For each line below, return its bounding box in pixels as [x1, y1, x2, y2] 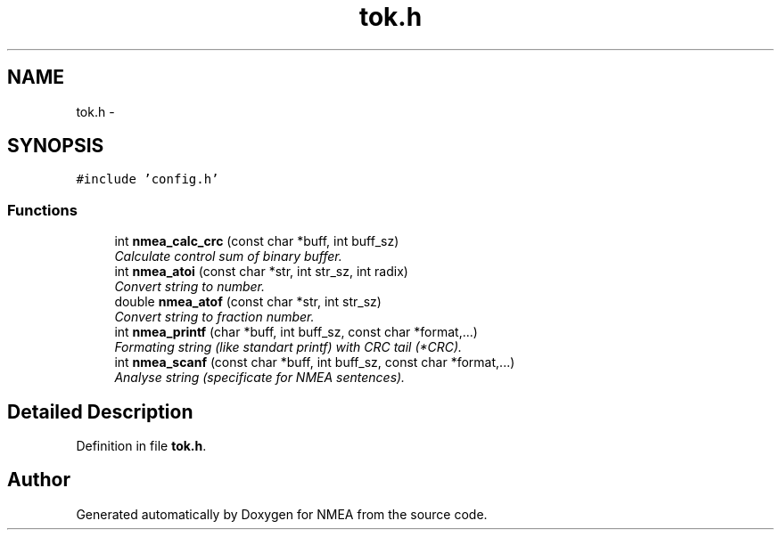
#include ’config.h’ [76, 172, 219, 187]
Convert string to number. [114, 279, 266, 295]
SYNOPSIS [7, 134, 104, 158]
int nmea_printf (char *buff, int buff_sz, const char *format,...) [114, 324, 478, 340]
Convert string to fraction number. [114, 309, 315, 325]
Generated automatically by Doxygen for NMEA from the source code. [76, 506, 488, 522]
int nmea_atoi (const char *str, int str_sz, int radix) [114, 264, 408, 280]
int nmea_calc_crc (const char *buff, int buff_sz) [114, 233, 399, 249]
